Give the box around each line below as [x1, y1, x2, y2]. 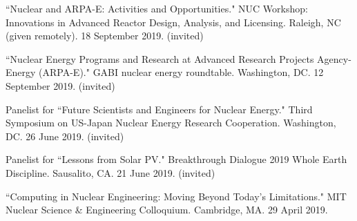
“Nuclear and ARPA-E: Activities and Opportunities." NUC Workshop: [6, 1, 308, 15]
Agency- [317, 51, 351, 66]
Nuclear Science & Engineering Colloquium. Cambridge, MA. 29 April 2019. [6, 202, 328, 217]
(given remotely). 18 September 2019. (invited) [6, 28, 204, 43]
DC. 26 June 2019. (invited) [6, 128, 124, 143]
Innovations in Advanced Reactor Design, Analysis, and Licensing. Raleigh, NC [6, 15, 341, 29]
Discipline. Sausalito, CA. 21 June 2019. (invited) [6, 165, 215, 180]
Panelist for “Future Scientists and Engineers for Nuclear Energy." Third [6, 102, 313, 116]
